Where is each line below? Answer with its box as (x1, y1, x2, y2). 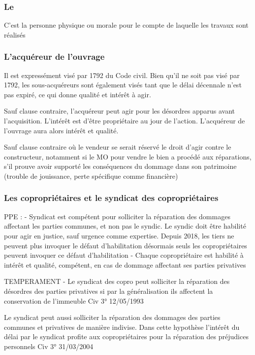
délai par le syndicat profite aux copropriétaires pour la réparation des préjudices (4, 331, 249, 342)
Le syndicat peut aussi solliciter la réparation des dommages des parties (4, 312, 221, 322)
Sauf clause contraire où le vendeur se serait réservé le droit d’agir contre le (4, 142, 231, 152)
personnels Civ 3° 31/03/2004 (4, 341, 94, 351)
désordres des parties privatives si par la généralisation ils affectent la (4, 285, 213, 296)
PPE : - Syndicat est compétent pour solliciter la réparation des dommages (4, 211, 230, 221)
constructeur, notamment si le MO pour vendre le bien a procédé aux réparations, (4, 151, 252, 161)
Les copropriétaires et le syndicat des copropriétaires (4, 192, 219, 204)
